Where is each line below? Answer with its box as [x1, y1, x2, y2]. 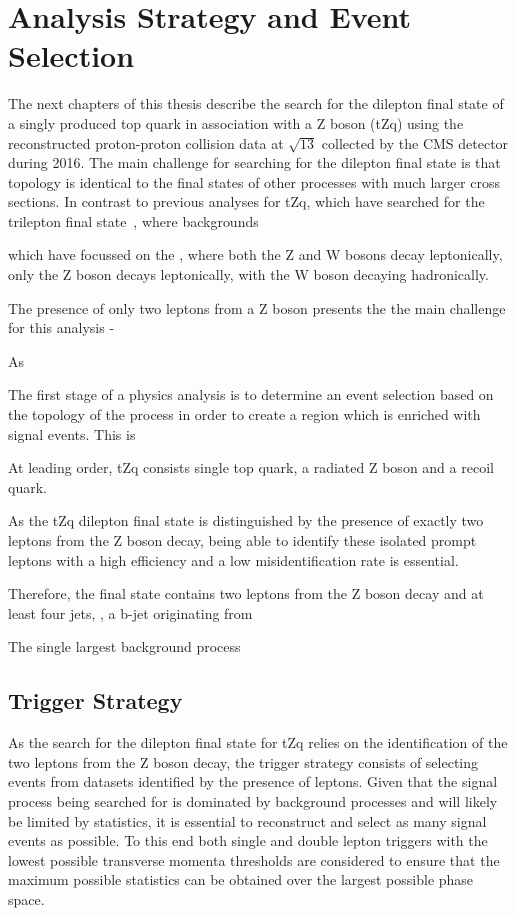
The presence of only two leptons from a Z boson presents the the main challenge [8, 297, 506, 318]
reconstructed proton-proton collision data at [8, 132, 284, 153]
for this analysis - [8, 317, 115, 338]
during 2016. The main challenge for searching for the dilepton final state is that [8, 152, 501, 173]
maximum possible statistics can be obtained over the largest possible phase [8, 869, 474, 890]
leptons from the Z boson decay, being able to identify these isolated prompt [8, 530, 477, 550]
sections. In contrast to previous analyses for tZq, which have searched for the [8, 191, 485, 212]
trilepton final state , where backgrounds [8, 210, 259, 231]
